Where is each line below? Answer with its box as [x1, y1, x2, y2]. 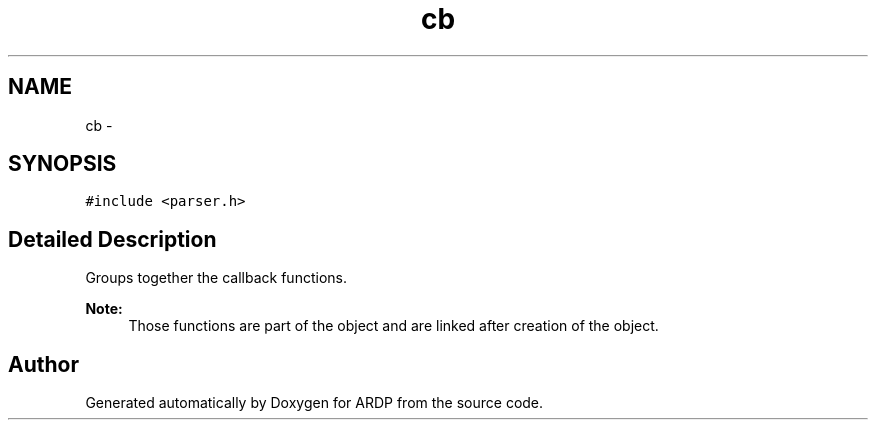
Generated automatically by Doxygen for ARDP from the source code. [85, 394, 544, 412]
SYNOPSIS [8, 151, 117, 177]
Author [8, 351, 79, 377]
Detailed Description [8, 226, 217, 252]
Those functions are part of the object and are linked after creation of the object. [128, 317, 659, 335]
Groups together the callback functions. [85, 269, 347, 287]
